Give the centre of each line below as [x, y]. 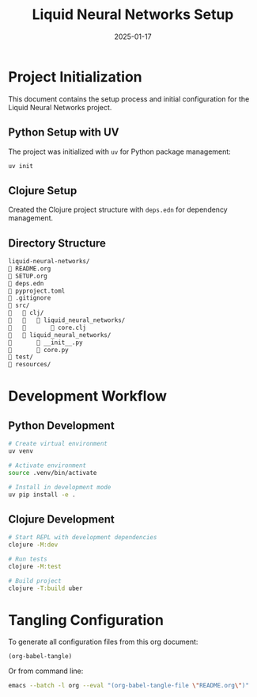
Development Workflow [88, 396]
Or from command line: [46, 671]
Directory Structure [57, 243]
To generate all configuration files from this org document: [103, 642]
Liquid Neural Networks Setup [133, 15]
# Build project [35, 580]
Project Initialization [75, 77]
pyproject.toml [37, 291]
